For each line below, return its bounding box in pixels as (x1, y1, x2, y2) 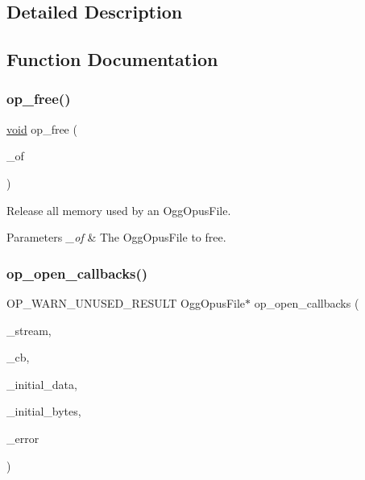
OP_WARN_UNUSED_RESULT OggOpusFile (6, 294, 246, 311)
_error (6, 429, 39, 446)
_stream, (6, 321, 52, 338)
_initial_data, (6, 375, 77, 392)
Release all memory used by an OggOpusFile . (6, 201, 231, 218)
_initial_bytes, (6, 403, 81, 420)
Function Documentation (6, 47, 218, 72)
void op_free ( (6, 120, 77, 137)
